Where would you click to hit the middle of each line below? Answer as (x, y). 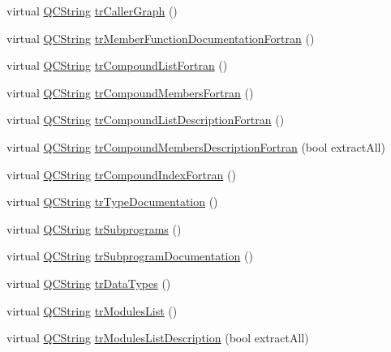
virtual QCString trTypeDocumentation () (112, 202)
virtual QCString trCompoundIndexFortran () (121, 174)
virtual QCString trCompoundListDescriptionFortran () (146, 120)
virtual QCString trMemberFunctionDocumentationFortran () (161, 38)
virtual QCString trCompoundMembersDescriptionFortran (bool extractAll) (196, 146)
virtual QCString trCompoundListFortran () (117, 65)
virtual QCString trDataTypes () (89, 283)
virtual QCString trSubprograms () (94, 228)
